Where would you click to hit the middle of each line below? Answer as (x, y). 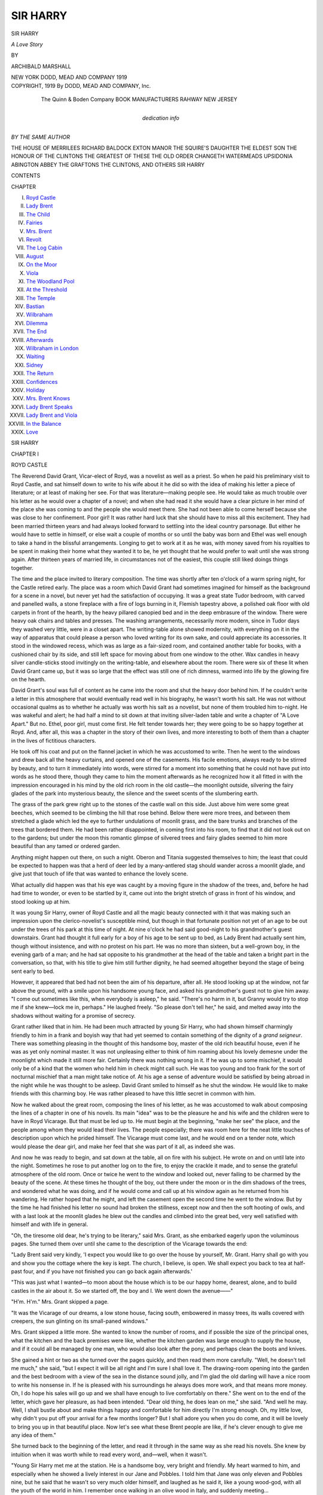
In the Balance (44, 423)
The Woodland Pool (50, 281)
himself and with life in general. (50, 1224)
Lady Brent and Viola (52, 415)
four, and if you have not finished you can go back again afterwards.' (108, 1271)
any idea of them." (33, 1435)
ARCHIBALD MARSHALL (41, 66)
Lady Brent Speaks (49, 407)
